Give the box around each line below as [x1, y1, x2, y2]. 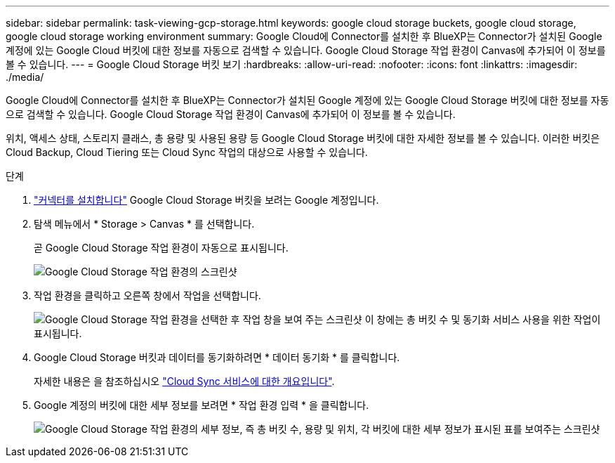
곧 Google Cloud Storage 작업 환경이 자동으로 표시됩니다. [34, 242, 289, 254]
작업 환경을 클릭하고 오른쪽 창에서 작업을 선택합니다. [34, 289, 261, 301]
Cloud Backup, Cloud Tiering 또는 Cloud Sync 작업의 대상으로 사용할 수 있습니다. [6, 146, 368, 158]
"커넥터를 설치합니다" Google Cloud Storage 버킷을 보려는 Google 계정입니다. [34, 194, 379, 206]
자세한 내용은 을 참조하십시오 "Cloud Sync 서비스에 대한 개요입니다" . [34, 375, 335, 387]
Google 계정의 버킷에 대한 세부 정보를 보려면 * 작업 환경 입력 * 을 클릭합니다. [34, 399, 369, 411]
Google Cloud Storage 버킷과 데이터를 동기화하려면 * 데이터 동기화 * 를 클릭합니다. [34, 351, 400, 363]
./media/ [6, 71, 44, 83]
